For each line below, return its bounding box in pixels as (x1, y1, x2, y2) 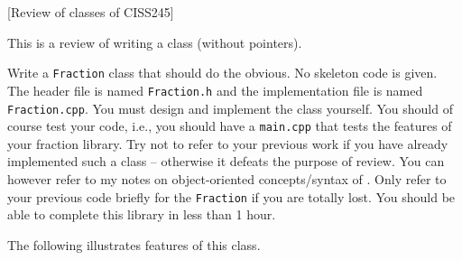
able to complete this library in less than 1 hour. (7, 205, 276, 224)
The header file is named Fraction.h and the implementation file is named (7, 80, 423, 99)
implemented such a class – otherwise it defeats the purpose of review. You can (7, 152, 445, 171)
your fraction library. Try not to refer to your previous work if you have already (7, 134, 448, 153)
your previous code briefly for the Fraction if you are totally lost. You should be (7, 187, 456, 206)
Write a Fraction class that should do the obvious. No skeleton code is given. (7, 63, 438, 82)
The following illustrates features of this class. (7, 235, 261, 254)
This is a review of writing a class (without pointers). (7, 32, 302, 51)
